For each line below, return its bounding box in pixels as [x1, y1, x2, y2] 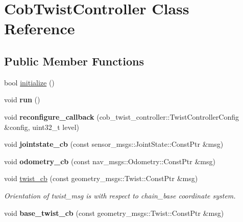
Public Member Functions [4, 53, 144, 69]
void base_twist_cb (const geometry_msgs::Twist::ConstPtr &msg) [4, 207, 224, 218]
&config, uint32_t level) [4, 121, 80, 132]
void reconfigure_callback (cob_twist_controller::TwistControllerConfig [4, 111, 239, 122]
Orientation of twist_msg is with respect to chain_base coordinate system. [4, 190, 236, 201]
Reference [4, 18, 75, 39]
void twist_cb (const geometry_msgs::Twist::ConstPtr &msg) [4, 173, 198, 184]
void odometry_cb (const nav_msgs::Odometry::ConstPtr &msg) [4, 156, 215, 166]
